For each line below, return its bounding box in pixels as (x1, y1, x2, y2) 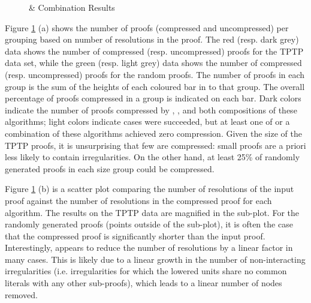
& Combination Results (29, 1, 115, 13)
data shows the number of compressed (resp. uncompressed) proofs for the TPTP (5, 44, 304, 57)
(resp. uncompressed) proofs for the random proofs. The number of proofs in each (5, 68, 305, 80)
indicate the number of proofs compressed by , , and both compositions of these (5, 103, 297, 116)
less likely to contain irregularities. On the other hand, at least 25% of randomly (5, 151, 300, 163)
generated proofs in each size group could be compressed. (5, 162, 215, 175)
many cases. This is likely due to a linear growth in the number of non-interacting (5, 253, 306, 265)
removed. (5, 288, 38, 301)
